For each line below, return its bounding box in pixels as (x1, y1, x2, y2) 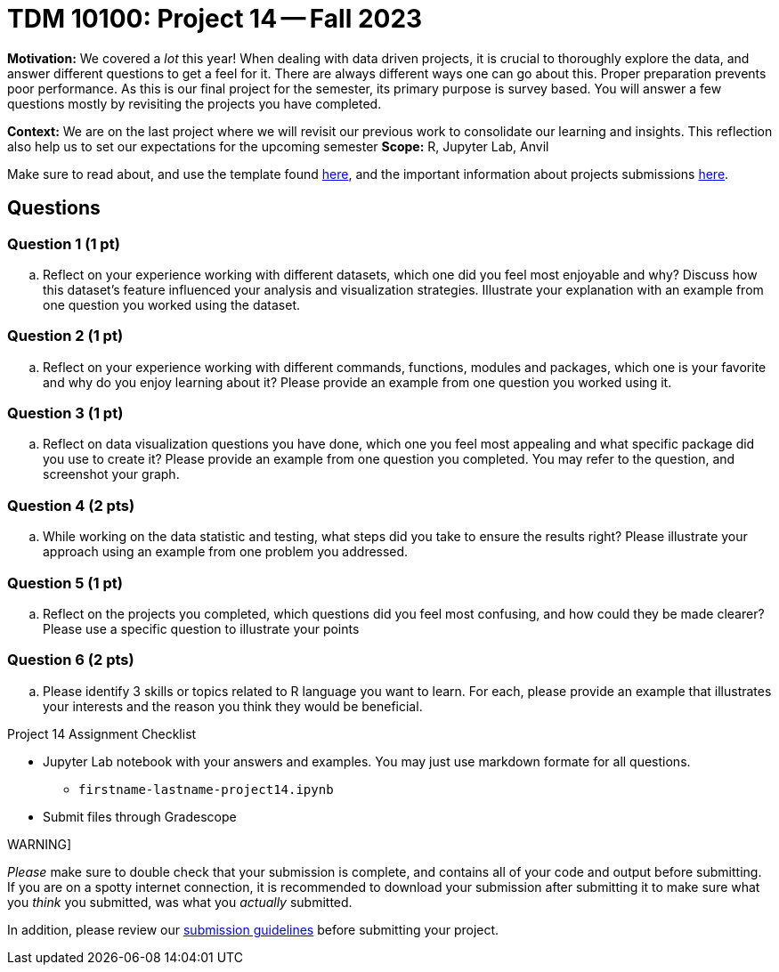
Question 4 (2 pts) (7, 496, 135, 514)
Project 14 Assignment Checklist (7, 725, 197, 741)
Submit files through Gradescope (43, 808, 237, 824)
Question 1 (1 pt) (7, 234, 120, 253)
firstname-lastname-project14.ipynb (78, 782, 334, 797)
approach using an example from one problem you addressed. (43, 544, 409, 560)
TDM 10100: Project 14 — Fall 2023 (7, 4, 423, 34)
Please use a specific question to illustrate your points (43, 620, 360, 636)
